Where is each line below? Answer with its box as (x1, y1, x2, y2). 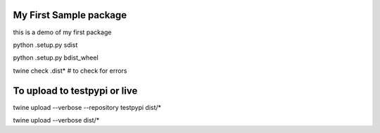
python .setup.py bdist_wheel (13, 53, 99, 62)
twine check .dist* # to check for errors (13, 66, 127, 75)
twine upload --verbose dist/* (13, 115, 100, 124)
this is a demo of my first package (13, 28, 112, 36)
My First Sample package (13, 9, 127, 21)
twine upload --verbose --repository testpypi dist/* (13, 103, 162, 111)
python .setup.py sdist (13, 41, 78, 49)
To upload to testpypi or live (13, 85, 138, 97)
